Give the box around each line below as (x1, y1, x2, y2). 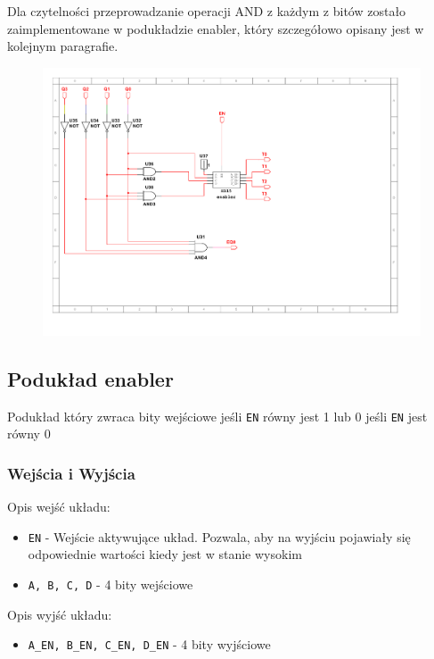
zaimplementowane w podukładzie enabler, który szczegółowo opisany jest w (7, 19, 424, 38)
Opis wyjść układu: (7, 605, 112, 623)
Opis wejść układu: (7, 497, 111, 516)
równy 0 (7, 424, 51, 443)
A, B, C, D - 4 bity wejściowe (28, 574, 193, 593)
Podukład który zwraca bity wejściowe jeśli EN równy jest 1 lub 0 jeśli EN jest (7, 406, 428, 425)
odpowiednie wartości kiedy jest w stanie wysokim (28, 545, 302, 563)
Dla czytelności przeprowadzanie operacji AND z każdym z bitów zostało (7, 2, 406, 20)
